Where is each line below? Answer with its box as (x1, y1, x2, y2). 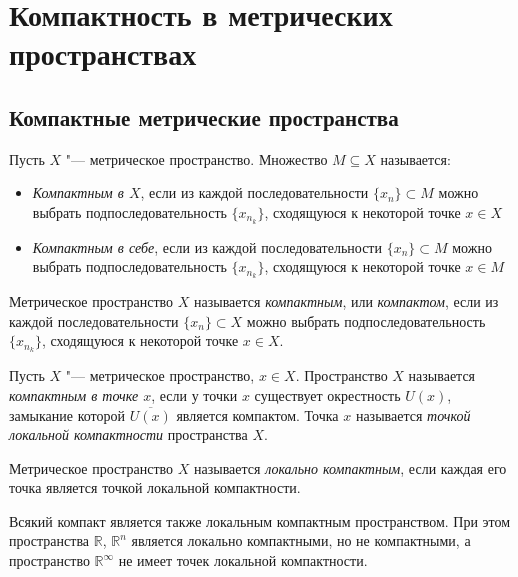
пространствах (9, 33, 197, 74)
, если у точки (151, 384, 238, 405)
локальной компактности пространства (9, 424, 248, 445)
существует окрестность (254, 384, 401, 405)
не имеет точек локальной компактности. (118, 550, 368, 571)
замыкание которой (9, 404, 126, 425)
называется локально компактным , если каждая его (194, 457, 507, 478)
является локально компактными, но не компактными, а (131, 530, 471, 551)
